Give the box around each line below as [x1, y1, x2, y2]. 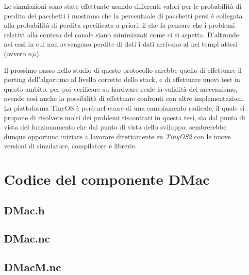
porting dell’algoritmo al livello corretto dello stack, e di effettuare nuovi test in [4, 74, 240, 84]
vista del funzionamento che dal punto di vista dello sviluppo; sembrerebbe [4, 122, 227, 132]
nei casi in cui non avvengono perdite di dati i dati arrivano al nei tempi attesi [4, 39, 237, 49]
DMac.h [4, 202, 45, 217]
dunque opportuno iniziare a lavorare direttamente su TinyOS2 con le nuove [4, 131, 231, 141]
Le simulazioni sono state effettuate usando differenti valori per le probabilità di [4, 1, 242, 11]
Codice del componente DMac [4, 169, 210, 189]
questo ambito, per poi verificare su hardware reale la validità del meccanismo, [4, 83, 238, 94]
